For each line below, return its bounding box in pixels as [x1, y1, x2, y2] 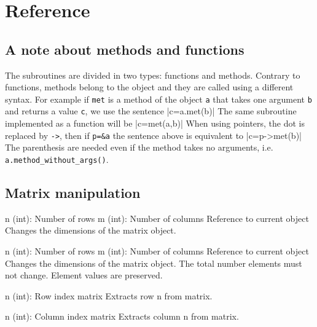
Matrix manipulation [5, 183, 141, 202]
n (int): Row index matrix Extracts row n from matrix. [5, 289, 213, 302]
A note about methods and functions [5, 39, 245, 58]
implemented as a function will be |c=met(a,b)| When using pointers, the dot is [5, 117, 305, 130]
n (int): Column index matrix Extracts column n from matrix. [5, 310, 239, 323]
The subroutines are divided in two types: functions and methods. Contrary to [5, 68, 300, 81]
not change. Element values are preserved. [5, 269, 163, 282]
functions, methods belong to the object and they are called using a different [5, 81, 294, 93]
